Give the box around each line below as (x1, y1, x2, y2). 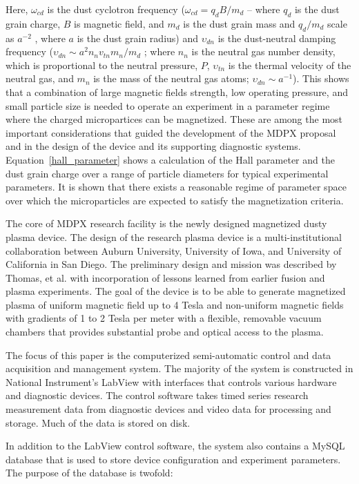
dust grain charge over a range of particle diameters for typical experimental (6, 166, 329, 180)
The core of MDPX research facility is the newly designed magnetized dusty (6, 216, 327, 231)
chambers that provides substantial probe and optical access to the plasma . (6, 325, 324, 339)
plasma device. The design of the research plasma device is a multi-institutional (6, 229, 342, 244)
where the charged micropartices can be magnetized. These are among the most (6, 112, 343, 126)
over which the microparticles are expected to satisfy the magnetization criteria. (6, 193, 344, 207)
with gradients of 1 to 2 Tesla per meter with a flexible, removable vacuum (6, 311, 322, 325)
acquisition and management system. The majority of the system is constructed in (6, 361, 353, 376)
